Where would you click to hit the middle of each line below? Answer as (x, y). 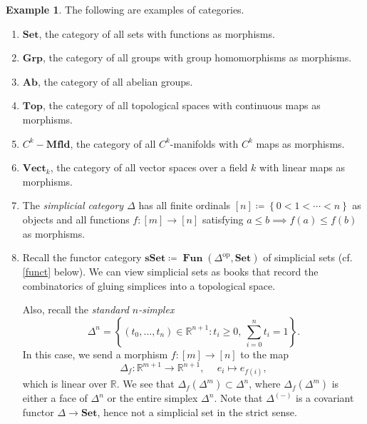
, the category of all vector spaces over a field (149, 167)
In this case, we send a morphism (95, 354)
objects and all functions (76, 219)
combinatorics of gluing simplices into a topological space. (149, 285)
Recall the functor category (82, 257)
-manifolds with (204, 143)
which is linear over (65, 384)
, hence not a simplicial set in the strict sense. (197, 412)
